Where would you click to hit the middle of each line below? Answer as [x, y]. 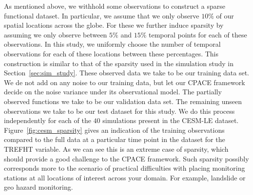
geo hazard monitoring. [39, 187]
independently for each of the [48, 120]
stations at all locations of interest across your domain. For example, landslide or [125, 177]
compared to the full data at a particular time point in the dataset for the [115, 139]
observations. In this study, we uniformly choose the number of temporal [112, 44]
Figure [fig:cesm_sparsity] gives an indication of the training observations [114, 130]
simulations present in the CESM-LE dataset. [171, 120]
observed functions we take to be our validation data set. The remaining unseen [123, 101]
